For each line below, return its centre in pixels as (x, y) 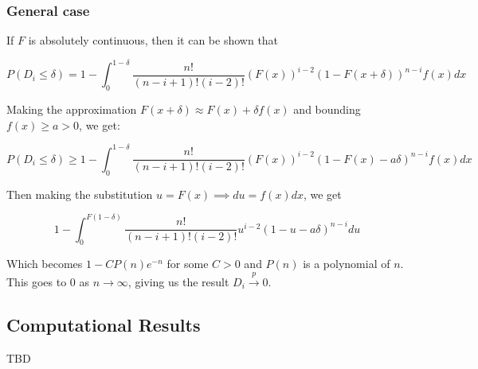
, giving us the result (178, 281)
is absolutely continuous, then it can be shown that (153, 40)
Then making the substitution (80, 194)
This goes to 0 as (48, 281)
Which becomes (45, 264)
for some (188, 264)
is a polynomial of (347, 264)
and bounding (327, 109)
